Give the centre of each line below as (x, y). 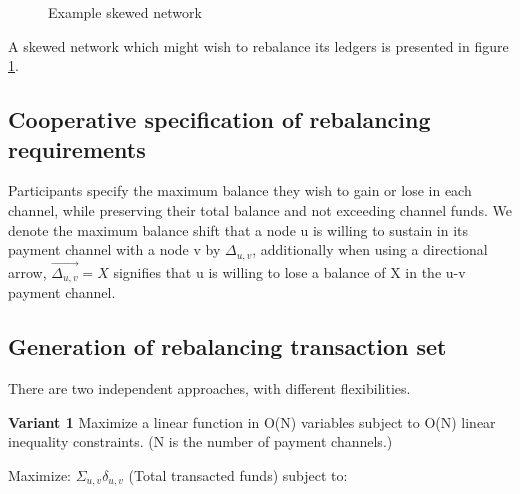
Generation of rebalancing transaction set (227, 346)
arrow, (27, 271)
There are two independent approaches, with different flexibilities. (209, 388)
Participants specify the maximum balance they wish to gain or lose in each (240, 190)
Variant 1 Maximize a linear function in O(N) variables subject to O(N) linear (252, 421)
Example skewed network (125, 12)
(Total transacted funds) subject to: (238, 474)
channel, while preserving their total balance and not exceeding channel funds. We (260, 209)
